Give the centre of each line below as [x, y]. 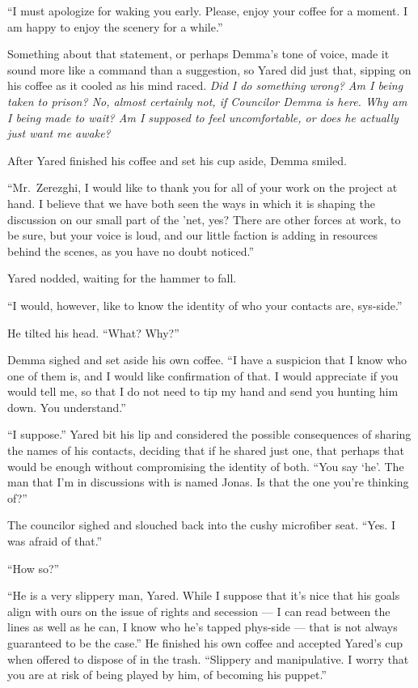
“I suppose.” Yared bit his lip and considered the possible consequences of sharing [209, 434]
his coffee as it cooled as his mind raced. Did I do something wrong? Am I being [205, 85]
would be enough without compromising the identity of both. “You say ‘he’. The [206, 466]
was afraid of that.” [55, 541]
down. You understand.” [67, 407]
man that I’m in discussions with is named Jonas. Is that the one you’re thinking [208, 482]
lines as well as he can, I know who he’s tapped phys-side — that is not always [203, 627]
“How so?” [34, 568]
